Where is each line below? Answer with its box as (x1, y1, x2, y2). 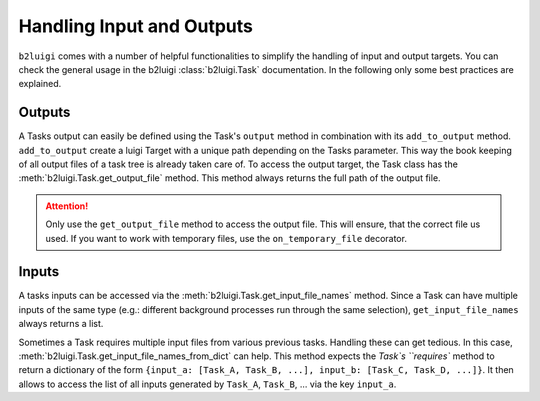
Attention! (45, 200, 89, 212)
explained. (18, 78, 62, 90)
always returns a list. (18, 318, 104, 330)
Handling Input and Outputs (18, 15, 254, 37)
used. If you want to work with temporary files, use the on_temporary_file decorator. (45, 232, 407, 244)
